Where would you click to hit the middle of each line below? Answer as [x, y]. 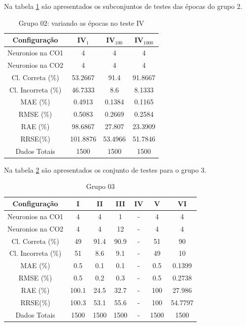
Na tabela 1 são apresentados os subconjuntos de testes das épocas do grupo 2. [123, 6]
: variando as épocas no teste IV [96, 23]
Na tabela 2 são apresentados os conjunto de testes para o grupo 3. [105, 169]
